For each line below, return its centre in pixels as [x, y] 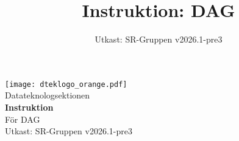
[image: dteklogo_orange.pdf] [66, 84]
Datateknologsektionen [48, 95]
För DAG [23, 119]
